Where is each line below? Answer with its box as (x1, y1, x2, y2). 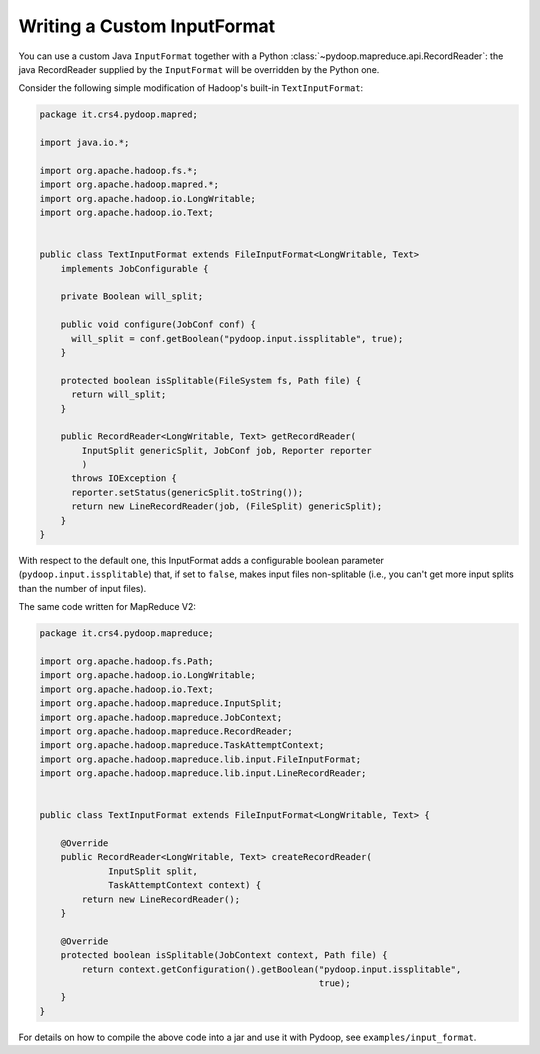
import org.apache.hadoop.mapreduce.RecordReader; (39, 725, 294, 737)
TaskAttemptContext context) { (108, 880, 262, 891)
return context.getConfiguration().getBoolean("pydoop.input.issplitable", (81, 963, 462, 975)
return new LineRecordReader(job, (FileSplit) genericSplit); (71, 501, 383, 512)
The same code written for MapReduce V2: (18, 601, 197, 613)
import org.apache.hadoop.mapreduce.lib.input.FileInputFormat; (39, 753, 362, 765)
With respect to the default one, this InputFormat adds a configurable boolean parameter (18, 555, 385, 567)
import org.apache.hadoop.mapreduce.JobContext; (39, 711, 283, 723)
